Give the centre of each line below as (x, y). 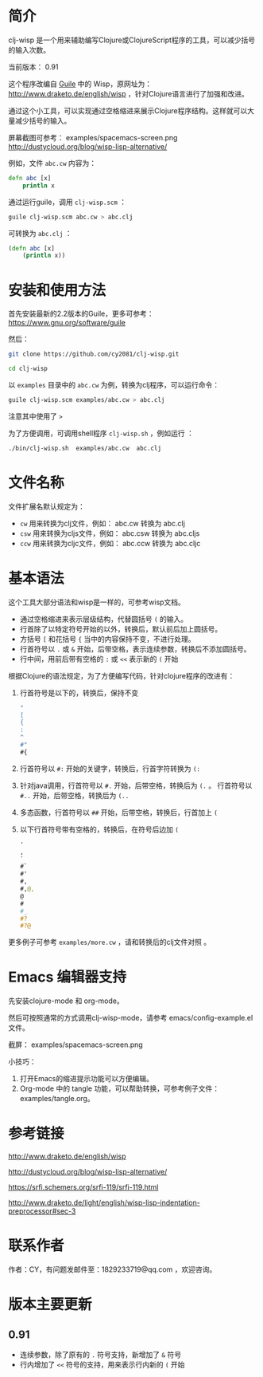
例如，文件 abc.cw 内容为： (52, 163)
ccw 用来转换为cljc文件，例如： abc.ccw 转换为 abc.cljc (110, 543)
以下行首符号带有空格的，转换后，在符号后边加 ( (99, 829)
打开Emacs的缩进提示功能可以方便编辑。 (86, 1079)
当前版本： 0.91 (33, 67)
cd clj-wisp (28, 369)
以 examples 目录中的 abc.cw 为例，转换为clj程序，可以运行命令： (114, 385)
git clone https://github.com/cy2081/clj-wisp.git (94, 354)
